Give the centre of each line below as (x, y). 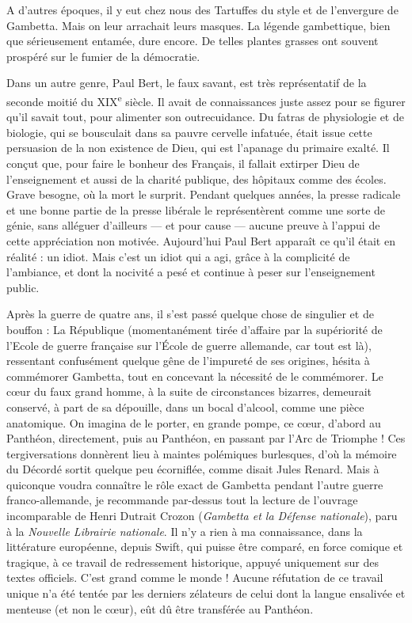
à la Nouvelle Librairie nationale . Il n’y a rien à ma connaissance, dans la (185, 531)
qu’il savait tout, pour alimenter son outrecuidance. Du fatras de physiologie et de (205, 117)
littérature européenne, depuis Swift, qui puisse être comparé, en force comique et (205, 547)
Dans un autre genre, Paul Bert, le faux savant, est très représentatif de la (187, 83)
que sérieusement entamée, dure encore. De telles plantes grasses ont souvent (193, 41)
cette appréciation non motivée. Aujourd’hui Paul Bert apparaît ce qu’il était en (201, 240)
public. (23, 287)
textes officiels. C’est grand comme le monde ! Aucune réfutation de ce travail (195, 577)
